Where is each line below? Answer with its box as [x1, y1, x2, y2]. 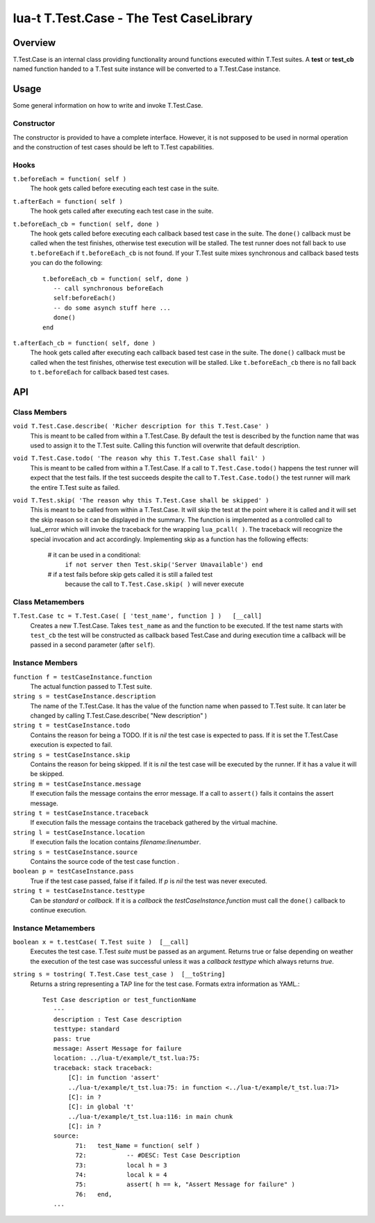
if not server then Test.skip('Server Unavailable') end [65, 561, 263, 569]
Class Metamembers [12, 597, 85, 607]
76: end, [75, 1190, 112, 1198]
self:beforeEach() [53, 294, 116, 302]
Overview [12, 37, 56, 49]
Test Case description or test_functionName [42, 996, 197, 1003]
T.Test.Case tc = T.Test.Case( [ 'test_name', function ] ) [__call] [12, 612, 262, 620]
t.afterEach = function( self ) [12, 197, 123, 205]
